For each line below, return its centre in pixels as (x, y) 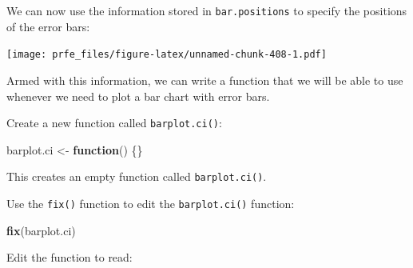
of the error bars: (48, 26)
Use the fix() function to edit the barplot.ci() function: (151, 203)
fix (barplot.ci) (41, 230)
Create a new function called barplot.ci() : (114, 123)
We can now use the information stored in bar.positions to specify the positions (207, 10)
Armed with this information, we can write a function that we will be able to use (205, 80)
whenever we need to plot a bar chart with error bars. (138, 96)
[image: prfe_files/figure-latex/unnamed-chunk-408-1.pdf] (167, 55)
